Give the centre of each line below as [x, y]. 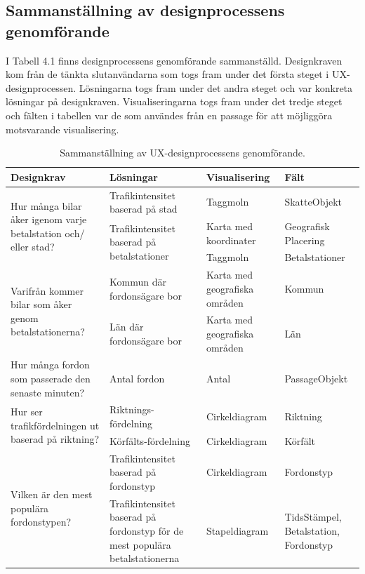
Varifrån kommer [47, 290]
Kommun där [138, 282]
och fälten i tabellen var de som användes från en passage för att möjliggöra [169, 115]
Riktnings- [132, 409]
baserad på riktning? [55, 439]
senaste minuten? [48, 392]
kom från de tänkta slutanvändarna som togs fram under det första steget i [167, 74]
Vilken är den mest [52, 494]
